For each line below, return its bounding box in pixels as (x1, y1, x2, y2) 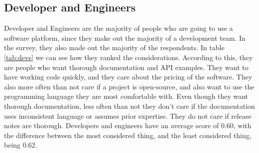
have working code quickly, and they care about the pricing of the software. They (4, 72, 253, 82)
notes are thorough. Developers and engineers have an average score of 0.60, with (4, 120, 252, 131)
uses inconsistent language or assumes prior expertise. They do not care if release (4, 110, 252, 121)
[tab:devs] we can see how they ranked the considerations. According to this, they (4, 52, 253, 62)
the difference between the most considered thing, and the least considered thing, (4, 130, 252, 140)
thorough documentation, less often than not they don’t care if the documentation (4, 100, 255, 111)
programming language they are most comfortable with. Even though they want (4, 91, 249, 101)
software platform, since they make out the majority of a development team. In (4, 32, 246, 43)
